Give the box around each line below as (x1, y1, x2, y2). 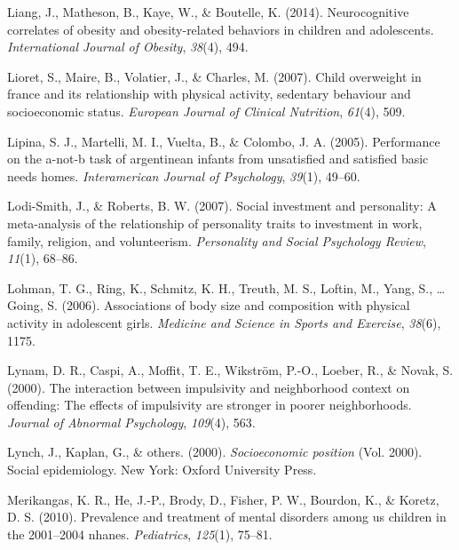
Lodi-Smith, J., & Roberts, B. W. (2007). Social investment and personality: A (7, 196, 437, 215)
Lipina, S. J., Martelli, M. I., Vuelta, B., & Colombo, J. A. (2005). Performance (7, 132, 440, 150)
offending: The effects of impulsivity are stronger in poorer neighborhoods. (7, 395, 412, 414)
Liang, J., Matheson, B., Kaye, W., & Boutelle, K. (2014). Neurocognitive (7, 3, 409, 20)
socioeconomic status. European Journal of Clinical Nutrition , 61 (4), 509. (7, 101, 406, 120)
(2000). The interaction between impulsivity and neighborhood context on (7, 378, 410, 396)
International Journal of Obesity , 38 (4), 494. (7, 37, 249, 56)
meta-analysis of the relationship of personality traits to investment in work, (7, 213, 423, 232)
